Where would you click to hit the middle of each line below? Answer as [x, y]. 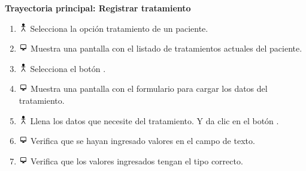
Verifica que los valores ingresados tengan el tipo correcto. [137, 160]
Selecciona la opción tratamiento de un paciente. [119, 28]
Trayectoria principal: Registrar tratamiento [98, 8]
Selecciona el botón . [68, 68]
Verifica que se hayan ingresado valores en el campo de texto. [143, 141]
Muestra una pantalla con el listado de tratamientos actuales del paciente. [166, 48]
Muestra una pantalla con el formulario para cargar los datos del [149, 88]
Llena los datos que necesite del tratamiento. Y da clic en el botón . [154, 120]
